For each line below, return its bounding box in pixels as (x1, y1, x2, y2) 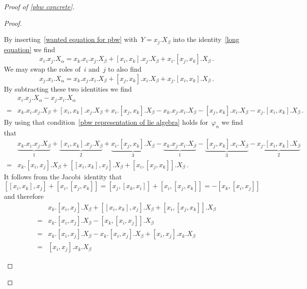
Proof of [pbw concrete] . (4, 1, 75, 11)
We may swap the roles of (4, 64, 81, 74)
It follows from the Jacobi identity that (4, 171, 122, 181)
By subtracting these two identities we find (4, 83, 132, 94)
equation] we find (4, 44, 56, 54)
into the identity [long (173, 34, 240, 44)
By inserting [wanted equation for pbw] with (4, 34, 137, 44)
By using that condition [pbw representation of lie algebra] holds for (4, 116, 209, 127)
